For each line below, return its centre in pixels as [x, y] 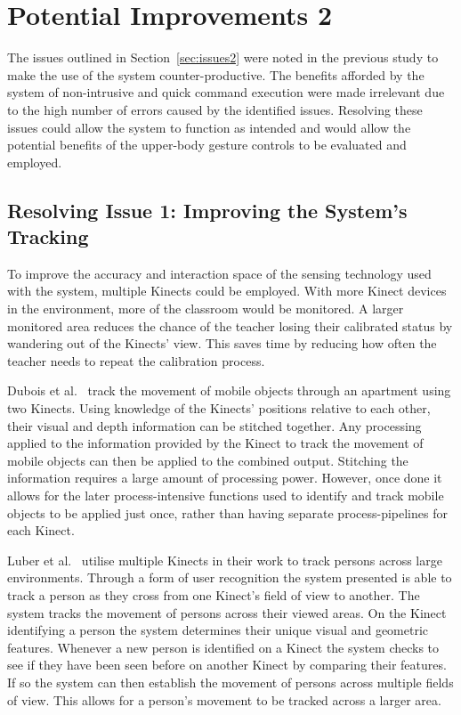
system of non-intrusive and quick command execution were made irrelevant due [226, 92]
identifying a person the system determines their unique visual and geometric [218, 630]
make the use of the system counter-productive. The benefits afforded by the [216, 74]
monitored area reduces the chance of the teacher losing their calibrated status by [230, 325]
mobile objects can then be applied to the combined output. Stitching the [208, 460]
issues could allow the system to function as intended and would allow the [209, 127]
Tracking [48, 236]
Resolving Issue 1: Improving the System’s [207, 210]
